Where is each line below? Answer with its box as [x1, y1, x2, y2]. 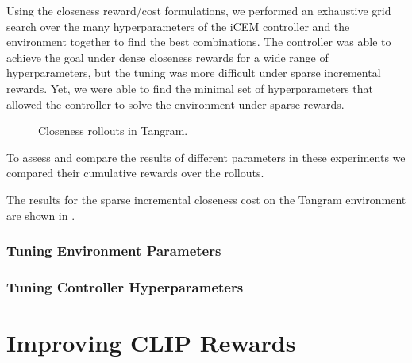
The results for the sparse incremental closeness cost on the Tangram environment [6, 191, 406, 207]
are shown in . [6, 207, 75, 223]
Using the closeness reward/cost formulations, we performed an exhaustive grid [6, 2, 391, 18]
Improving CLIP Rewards [6, 326, 296, 358]
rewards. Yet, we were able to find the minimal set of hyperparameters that [6, 79, 374, 96]
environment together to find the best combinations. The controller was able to [6, 33, 391, 50]
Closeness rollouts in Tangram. [38, 122, 188, 139]
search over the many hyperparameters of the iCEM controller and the [6, 17, 350, 34]
